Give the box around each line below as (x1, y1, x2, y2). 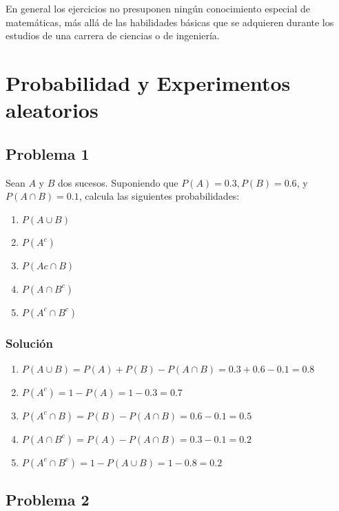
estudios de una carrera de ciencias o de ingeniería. (6, 28, 220, 43)
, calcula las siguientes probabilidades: (79, 189, 240, 203)
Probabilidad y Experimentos (6, 68, 291, 96)
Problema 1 (6, 143, 90, 164)
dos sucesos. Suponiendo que (57, 175, 178, 189)
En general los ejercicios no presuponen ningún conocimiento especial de (6, 1, 311, 15)
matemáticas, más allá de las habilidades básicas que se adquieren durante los (6, 14, 334, 29)
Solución (6, 334, 53, 351)
